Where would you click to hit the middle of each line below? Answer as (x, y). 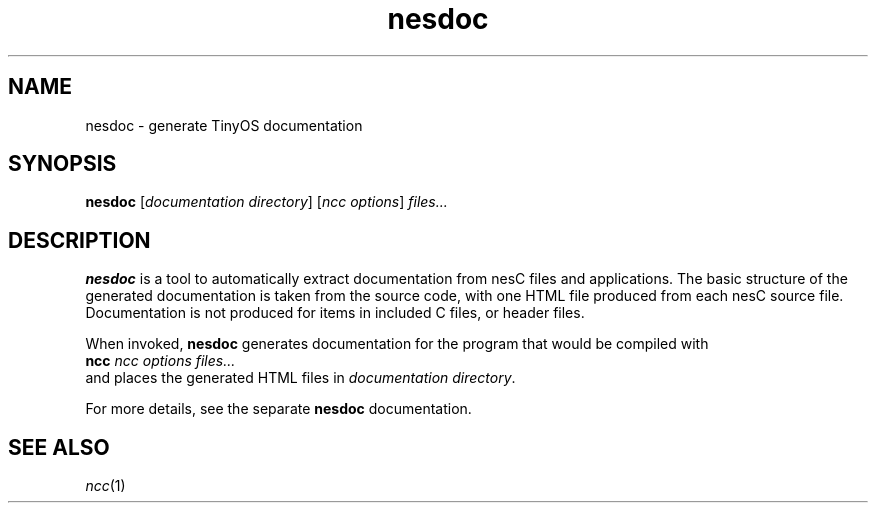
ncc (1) (105, 486)
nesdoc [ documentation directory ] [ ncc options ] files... (266, 202)
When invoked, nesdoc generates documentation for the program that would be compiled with (397, 344)
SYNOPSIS (62, 164)
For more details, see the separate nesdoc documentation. (278, 409)
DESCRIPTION (79, 240)
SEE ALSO (59, 447)
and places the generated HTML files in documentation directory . (300, 378)
